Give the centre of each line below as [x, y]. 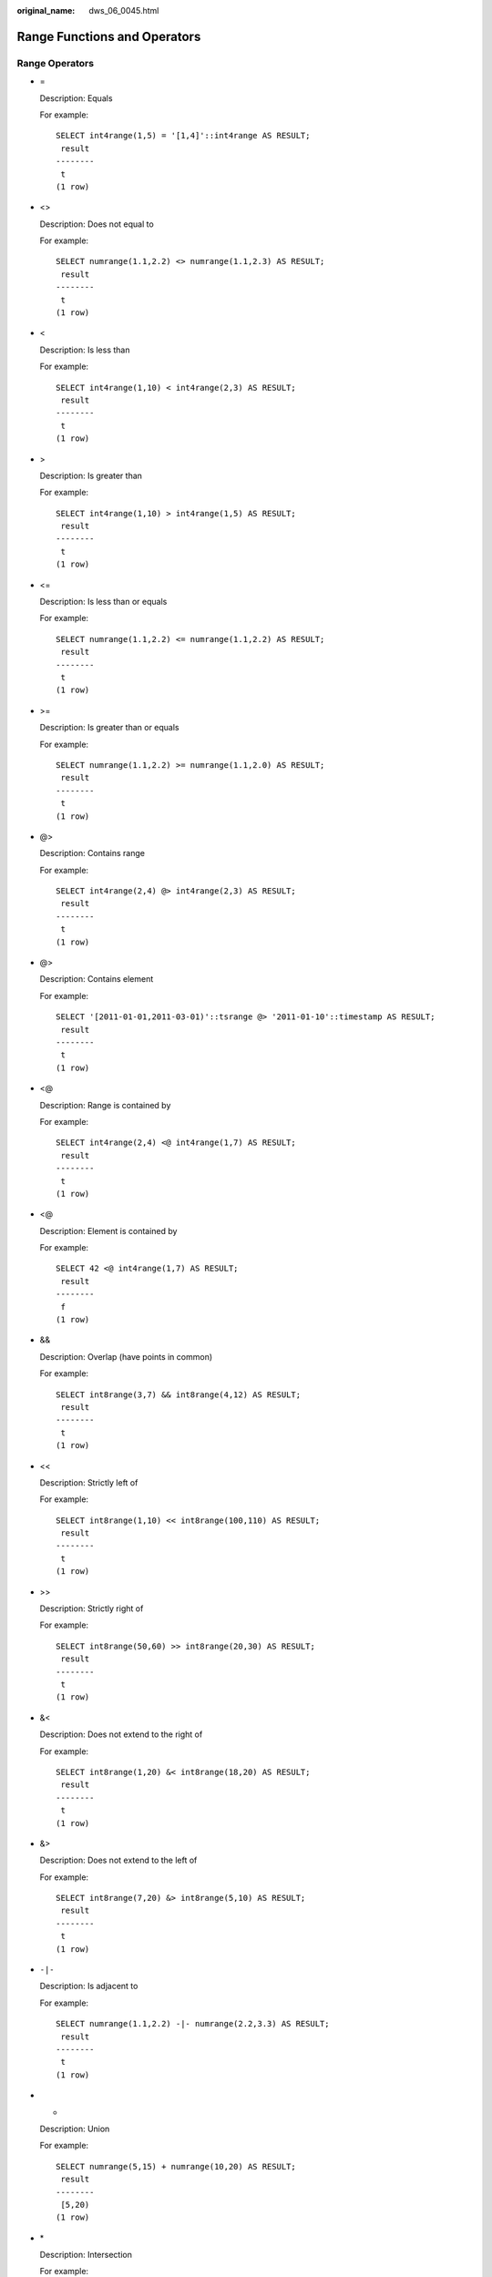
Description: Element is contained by [108, 1230]
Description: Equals [76, 98]
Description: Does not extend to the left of [118, 1860]
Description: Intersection [86, 2255]
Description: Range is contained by [105, 1105]
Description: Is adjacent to [89, 1986]
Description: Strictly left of [89, 1482]
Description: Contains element [97, 979]
